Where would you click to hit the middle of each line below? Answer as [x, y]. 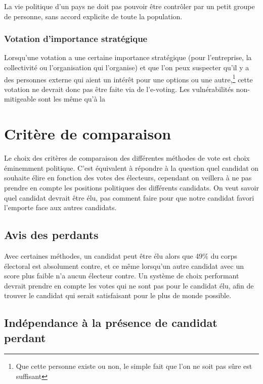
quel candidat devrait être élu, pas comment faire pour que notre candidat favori [129, 197]
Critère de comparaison [88, 134]
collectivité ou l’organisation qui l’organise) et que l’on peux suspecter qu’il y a [127, 67]
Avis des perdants [51, 235]
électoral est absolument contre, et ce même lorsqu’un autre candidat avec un [124, 266]
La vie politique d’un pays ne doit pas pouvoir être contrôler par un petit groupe [129, 6]
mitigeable [20, 99]
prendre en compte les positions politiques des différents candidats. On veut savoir [131, 187]
